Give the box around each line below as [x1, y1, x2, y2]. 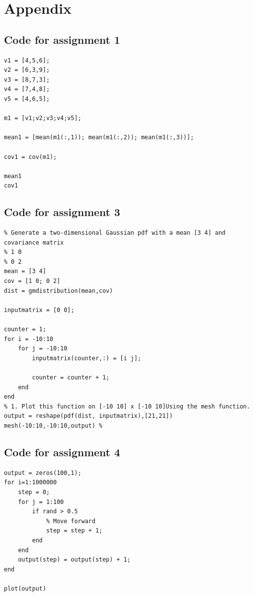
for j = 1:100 [18, 498, 64, 505]
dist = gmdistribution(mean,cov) [4, 287, 113, 294]
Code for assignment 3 [4, 204, 120, 220]
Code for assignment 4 [4, 444, 120, 459]
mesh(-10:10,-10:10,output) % [4, 422, 103, 429]
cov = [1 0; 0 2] [4, 278, 60, 285]
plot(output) [4, 585, 46, 592]
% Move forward [46, 517, 96, 525]
